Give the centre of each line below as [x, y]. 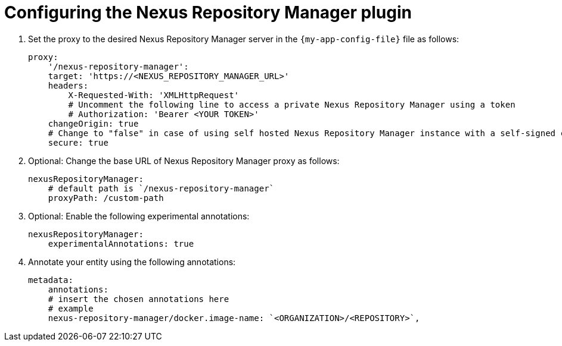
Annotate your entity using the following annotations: [132, 262]
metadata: [51, 280]
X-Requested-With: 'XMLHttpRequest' [154, 95]
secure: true [78, 142]
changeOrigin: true [93, 123]
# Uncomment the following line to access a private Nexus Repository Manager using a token [292, 104]
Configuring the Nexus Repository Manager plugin [208, 12]
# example [71, 308]
